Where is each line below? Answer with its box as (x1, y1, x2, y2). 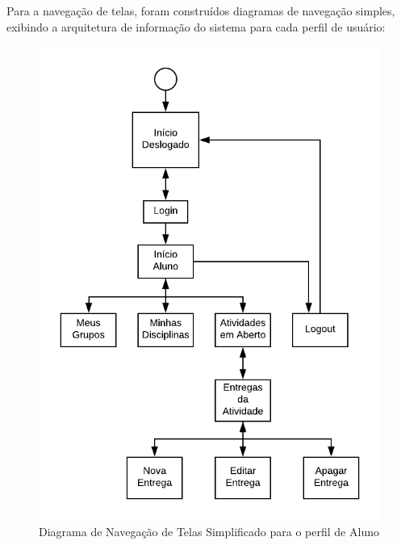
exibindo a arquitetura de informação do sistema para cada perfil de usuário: (6, 18, 386, 35)
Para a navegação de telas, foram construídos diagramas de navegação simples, (6, 2, 395, 19)
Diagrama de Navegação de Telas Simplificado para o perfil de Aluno (39, 523, 379, 540)
